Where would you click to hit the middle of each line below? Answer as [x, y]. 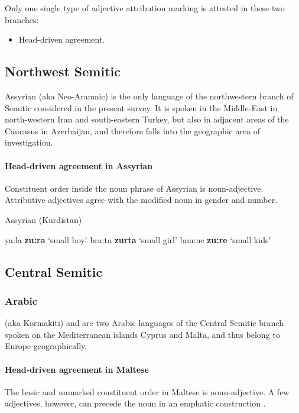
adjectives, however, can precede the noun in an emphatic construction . [135, 403]
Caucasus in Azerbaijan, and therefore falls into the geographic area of [133, 130]
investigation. [29, 142]
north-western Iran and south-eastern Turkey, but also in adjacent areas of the [147, 119]
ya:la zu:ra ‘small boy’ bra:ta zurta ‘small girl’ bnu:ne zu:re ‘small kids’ [138, 239]
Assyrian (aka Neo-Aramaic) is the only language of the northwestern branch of [149, 96]
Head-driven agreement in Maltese [77, 369]
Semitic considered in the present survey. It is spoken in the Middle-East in [141, 107]
